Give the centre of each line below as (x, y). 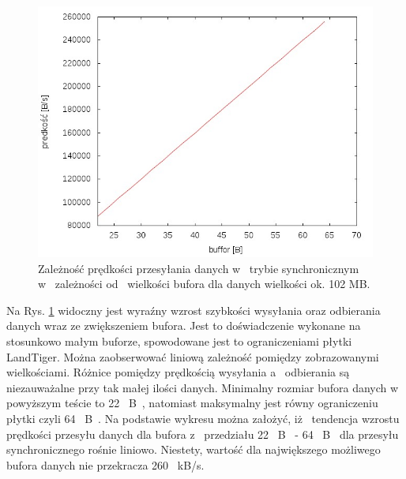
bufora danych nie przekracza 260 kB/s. (105, 464)
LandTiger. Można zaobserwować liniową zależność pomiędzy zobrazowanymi (193, 356)
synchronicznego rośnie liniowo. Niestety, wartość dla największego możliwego (194, 449)
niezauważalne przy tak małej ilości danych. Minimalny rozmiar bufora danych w (203, 387)
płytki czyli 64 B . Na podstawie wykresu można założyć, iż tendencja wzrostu (203, 418)
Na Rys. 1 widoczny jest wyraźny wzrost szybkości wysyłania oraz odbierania (194, 310)
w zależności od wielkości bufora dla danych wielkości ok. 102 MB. (204, 284)
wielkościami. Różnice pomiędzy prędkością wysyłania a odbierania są (178, 372)
